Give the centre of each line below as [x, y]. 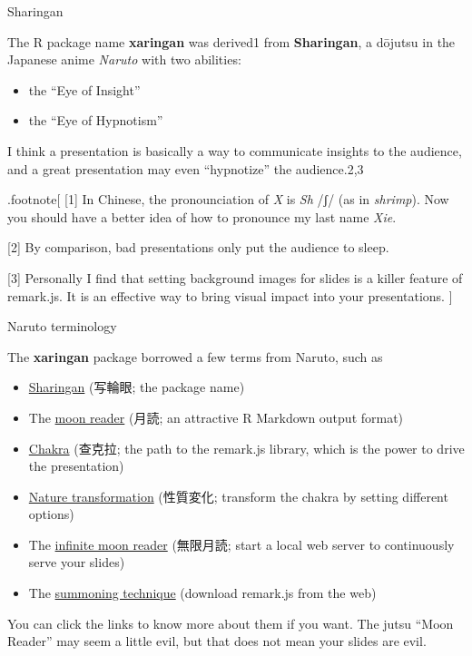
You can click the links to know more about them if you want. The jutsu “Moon [231, 623]
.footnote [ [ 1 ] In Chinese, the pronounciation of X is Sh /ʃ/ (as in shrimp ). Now [228, 199]
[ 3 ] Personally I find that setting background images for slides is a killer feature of [235, 277]
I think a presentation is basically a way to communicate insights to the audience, [235, 150]
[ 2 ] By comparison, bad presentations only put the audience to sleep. [198, 247]
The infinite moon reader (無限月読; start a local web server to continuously [241, 544]
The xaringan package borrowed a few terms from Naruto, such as [195, 356]
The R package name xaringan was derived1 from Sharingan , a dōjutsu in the [231, 41]
